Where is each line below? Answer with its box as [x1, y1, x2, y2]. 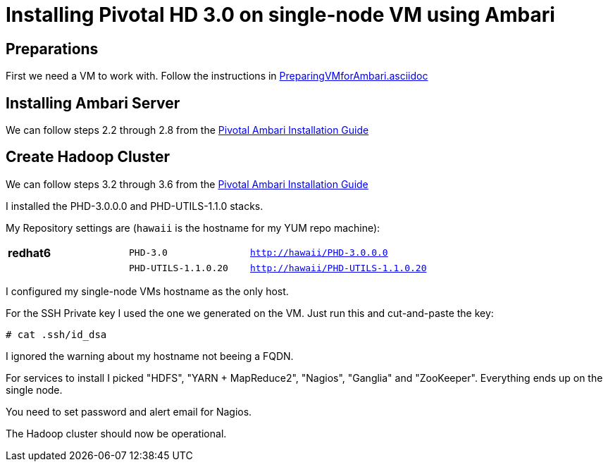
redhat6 [8, 245, 51, 260]
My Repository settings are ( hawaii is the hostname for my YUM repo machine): [6, 221, 380, 234]
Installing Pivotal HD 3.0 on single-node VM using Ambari [6, 3, 555, 27]
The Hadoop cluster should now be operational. [6, 427, 227, 440]
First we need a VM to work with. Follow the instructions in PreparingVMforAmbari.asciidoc [6, 70, 428, 82]
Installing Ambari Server [6, 94, 180, 112]
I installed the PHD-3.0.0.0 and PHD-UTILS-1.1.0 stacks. [6, 199, 263, 212]
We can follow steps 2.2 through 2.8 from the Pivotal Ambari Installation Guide [6, 124, 369, 137]
